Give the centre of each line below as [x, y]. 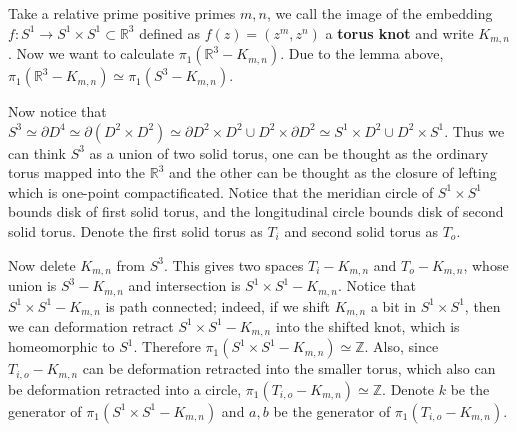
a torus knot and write [399, 32]
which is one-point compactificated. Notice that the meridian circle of [221, 191]
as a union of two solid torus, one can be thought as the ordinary [289, 152]
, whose [486, 264]
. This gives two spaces [233, 264]
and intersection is [184, 285]
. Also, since [401, 346]
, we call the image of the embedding [379, 13]
